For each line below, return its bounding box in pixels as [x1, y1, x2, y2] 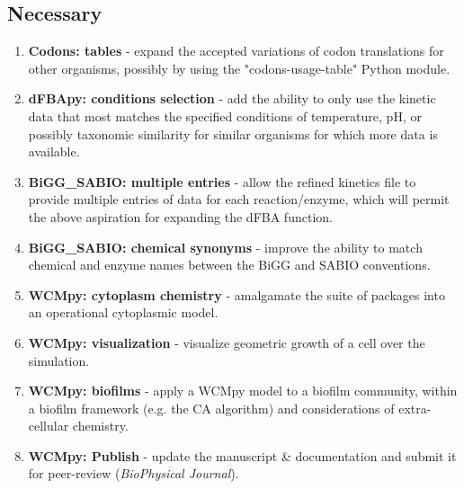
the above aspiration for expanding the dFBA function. [28, 207, 333, 226]
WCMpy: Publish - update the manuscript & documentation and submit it [28, 446, 457, 465]
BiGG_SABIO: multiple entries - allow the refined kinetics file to [28, 172, 416, 191]
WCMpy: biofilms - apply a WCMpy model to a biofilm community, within [28, 381, 458, 400]
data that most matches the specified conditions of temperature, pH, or [28, 106, 422, 125]
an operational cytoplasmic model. [28, 303, 219, 322]
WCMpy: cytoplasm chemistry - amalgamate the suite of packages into [28, 285, 445, 304]
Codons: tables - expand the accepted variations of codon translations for [28, 41, 444, 60]
